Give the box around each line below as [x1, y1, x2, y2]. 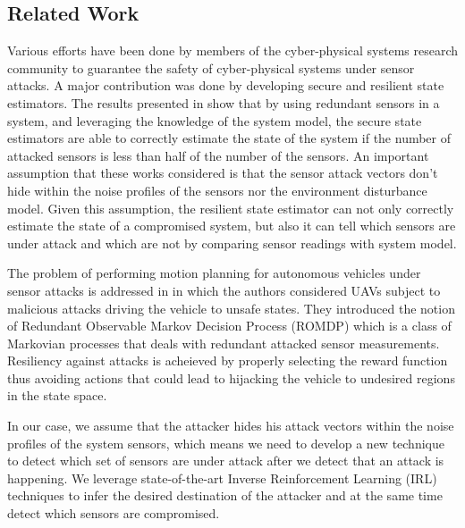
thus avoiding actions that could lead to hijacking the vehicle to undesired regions [7, 368, 455, 387]
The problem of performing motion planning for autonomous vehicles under [7, 264, 421, 282]
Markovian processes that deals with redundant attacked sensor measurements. [7, 333, 440, 352]
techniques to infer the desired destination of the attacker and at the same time [7, 486, 443, 505]
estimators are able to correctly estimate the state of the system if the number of [7, 129, 452, 147]
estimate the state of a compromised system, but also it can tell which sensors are [7, 216, 456, 235]
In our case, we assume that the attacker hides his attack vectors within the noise [7, 416, 454, 435]
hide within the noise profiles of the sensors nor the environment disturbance [7, 180, 427, 199]
